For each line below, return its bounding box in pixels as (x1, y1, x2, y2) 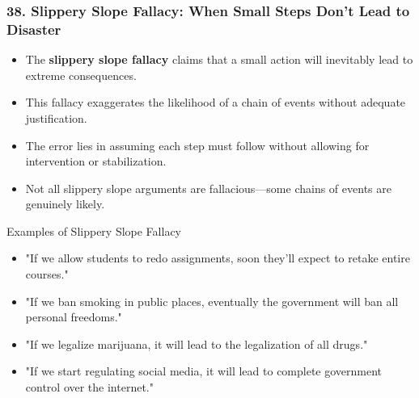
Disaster (6, 19, 61, 39)
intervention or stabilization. (25, 153, 167, 170)
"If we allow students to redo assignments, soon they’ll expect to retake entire (25, 249, 410, 266)
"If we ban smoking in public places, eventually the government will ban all (25, 292, 399, 309)
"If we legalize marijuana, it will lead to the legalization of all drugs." (25, 335, 368, 352)
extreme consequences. (25, 66, 137, 83)
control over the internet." (25, 379, 154, 396)
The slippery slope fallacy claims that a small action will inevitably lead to (25, 51, 413, 68)
